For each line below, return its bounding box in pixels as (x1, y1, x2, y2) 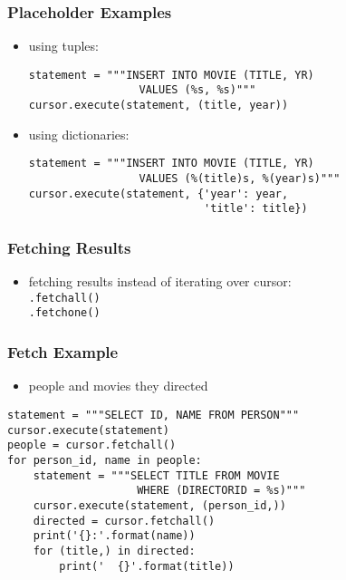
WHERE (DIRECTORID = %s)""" (137, 484, 306, 498)
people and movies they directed (28, 376, 208, 395)
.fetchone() (28, 306, 101, 320)
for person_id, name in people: (7, 453, 202, 467)
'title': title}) (204, 202, 308, 216)
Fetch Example (7, 341, 119, 363)
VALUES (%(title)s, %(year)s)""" (139, 172, 341, 186)
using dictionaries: (28, 124, 130, 143)
